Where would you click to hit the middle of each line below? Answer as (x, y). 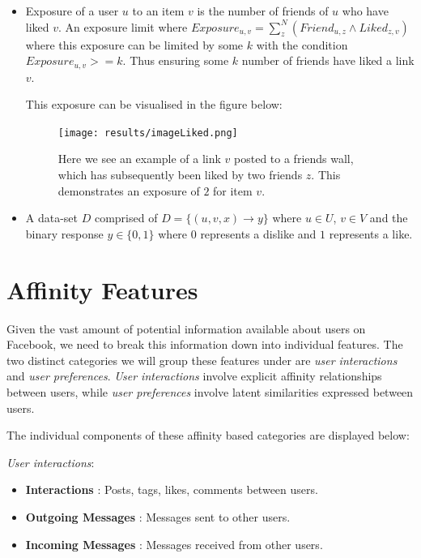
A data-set (52, 218)
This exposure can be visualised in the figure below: (154, 104)
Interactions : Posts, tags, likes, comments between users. (172, 489)
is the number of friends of (263, 11)
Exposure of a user (72, 11)
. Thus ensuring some (176, 60)
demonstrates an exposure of (129, 190)
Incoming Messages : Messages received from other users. (174, 544)
